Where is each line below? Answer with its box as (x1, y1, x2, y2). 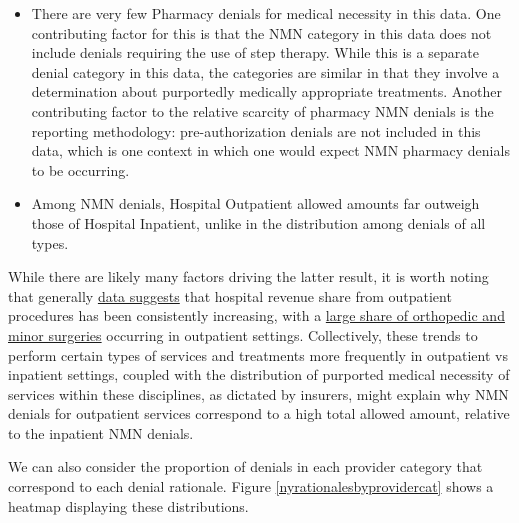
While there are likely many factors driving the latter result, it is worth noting (8, 266, 489, 287)
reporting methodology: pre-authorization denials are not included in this (31, 120, 481, 141)
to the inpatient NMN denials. (8, 422, 194, 443)
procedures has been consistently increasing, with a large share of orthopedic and (8, 305, 505, 326)
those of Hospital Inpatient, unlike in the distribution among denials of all (31, 212, 486, 233)
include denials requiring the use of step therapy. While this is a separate (31, 42, 479, 63)
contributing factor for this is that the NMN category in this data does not (31, 22, 492, 43)
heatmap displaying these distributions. (8, 495, 249, 516)
